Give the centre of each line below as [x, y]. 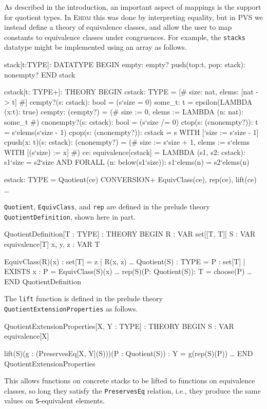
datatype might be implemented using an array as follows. [96, 47]
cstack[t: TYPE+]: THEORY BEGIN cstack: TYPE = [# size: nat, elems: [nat [129, 92]
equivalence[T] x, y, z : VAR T [52, 244]
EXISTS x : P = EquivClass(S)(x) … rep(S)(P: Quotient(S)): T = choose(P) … [128, 271]
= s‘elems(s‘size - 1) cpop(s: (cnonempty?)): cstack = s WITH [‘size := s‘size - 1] [131, 132]
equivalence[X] [27, 336]
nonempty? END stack [40, 74]
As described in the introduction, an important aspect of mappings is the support [133, 7]
